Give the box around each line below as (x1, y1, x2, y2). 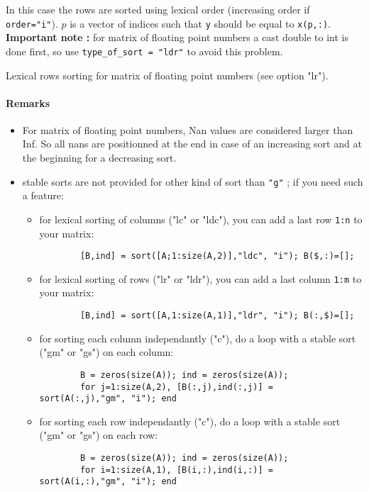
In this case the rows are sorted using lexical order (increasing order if (6, 2, 310, 16)
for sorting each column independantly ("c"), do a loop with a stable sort (39, 330, 356, 345)
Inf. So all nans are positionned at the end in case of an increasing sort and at (22, 136, 362, 151)
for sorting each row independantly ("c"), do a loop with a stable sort (39, 413, 341, 428)
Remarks (6, 95, 50, 110)
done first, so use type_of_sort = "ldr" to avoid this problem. (6, 43, 283, 58)
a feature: (22, 188, 64, 203)
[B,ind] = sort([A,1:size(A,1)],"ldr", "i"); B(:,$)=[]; (79, 311, 355, 321)
